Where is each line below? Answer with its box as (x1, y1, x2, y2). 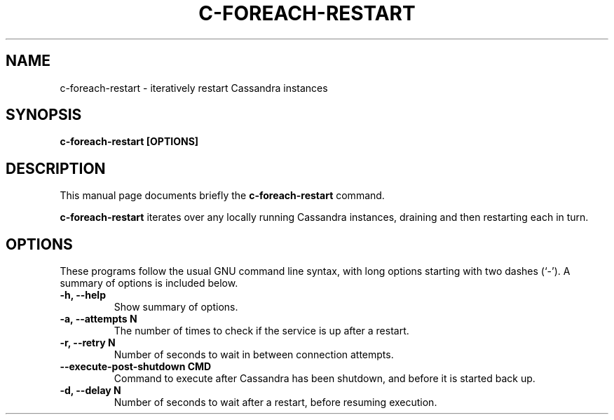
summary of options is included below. (60, 277, 238, 290)
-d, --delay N (60, 384, 121, 397)
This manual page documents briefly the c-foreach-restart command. (60, 189, 385, 202)
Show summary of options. (114, 301, 238, 313)
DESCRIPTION (6, 159, 106, 177)
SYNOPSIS (6, 106, 82, 124)
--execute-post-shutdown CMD (60, 360, 212, 373)
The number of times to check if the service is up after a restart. (114, 325, 409, 337)
